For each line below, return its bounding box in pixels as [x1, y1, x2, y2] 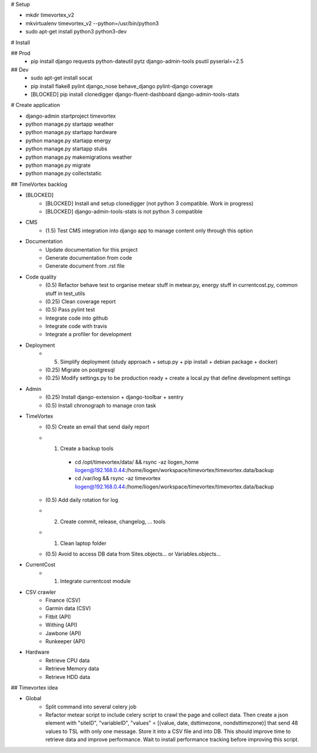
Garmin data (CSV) [45, 605, 91, 612]
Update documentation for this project [45, 246, 138, 253]
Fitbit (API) [45, 613, 72, 620]
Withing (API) [45, 621, 77, 628]
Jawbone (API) [45, 630, 82, 637]
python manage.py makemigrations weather [25, 153, 132, 160]
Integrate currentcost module [60, 578, 131, 585]
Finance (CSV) [45, 597, 81, 604]
